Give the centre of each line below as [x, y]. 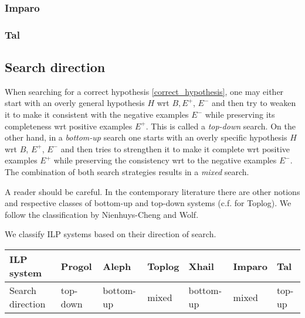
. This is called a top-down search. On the [221, 126]
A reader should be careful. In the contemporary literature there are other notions [152, 191]
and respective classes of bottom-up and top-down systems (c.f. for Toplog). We [148, 203]
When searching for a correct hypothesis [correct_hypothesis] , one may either [144, 91]
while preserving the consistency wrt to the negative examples [165, 160]
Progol [76, 266]
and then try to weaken [254, 103]
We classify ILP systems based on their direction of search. [111, 234]
